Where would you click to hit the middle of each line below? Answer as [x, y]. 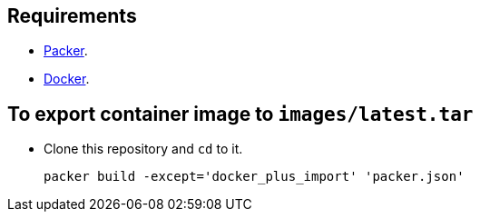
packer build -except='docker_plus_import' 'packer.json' [254, 177]
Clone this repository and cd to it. [143, 149]
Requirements [72, 16]
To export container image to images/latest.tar [240, 114]
